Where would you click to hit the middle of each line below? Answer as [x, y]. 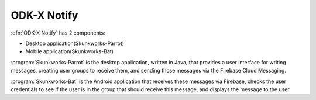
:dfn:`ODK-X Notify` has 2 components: [58, 33]
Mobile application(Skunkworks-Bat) [70, 51]
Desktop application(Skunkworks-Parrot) [75, 43]
